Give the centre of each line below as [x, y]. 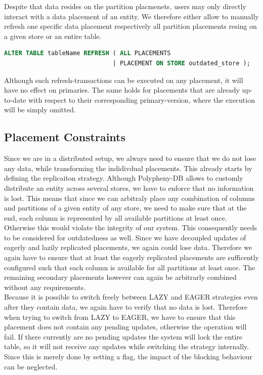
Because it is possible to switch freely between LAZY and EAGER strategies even [131, 297]
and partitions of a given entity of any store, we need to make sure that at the [125, 208]
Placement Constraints [65, 137]
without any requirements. [45, 287]
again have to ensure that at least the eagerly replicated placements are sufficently [132, 257]
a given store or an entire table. [53, 36]
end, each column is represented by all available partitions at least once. [116, 217]
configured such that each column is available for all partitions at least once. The [130, 267]
